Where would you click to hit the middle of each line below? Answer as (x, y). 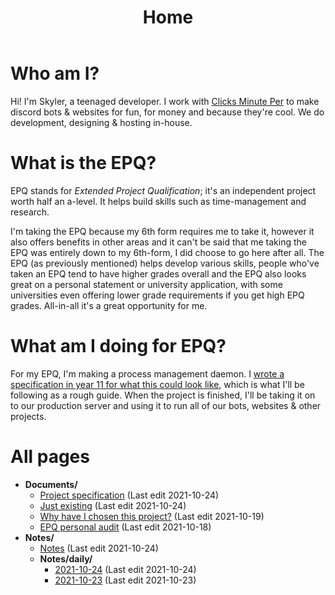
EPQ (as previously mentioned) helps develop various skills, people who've (165, 263)
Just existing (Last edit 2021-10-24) (113, 505)
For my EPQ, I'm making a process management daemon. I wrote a (147, 373)
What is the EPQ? (83, 163)
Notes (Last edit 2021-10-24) (99, 548)
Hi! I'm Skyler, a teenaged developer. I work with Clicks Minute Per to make (165, 101)
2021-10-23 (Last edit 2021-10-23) (125, 580)
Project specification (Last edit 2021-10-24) (129, 495)
